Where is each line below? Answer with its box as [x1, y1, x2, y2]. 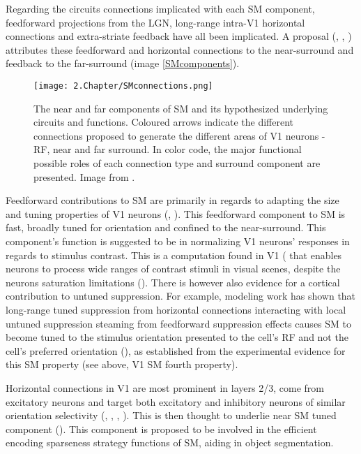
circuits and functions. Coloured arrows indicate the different [33, 115, 294, 129]
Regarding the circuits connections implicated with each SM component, [6, 1, 315, 15]
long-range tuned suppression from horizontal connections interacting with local [6, 302, 346, 316]
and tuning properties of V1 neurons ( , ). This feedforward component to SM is [6, 206, 346, 221]
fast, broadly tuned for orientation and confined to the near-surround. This [6, 220, 326, 235]
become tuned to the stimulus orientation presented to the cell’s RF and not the [6, 330, 348, 344]
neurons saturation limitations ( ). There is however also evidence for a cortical [6, 274, 340, 289]
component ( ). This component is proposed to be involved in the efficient [6, 421, 317, 436]
